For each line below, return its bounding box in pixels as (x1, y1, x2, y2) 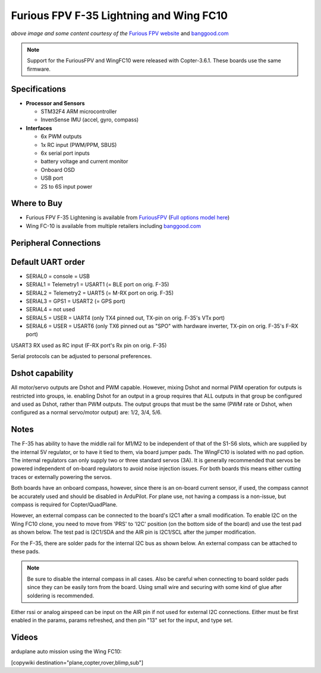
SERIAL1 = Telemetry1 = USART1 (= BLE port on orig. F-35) (26, 281, 169, 288)
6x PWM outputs (40, 133, 82, 140)
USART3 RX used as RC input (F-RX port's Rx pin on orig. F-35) (11, 342, 167, 349)
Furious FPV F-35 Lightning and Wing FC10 (11, 9, 228, 22)
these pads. (11, 547, 40, 555)
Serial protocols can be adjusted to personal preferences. (11, 353, 152, 360)
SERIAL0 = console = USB (26, 273, 90, 280)
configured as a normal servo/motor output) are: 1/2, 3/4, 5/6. (11, 409, 162, 416)
